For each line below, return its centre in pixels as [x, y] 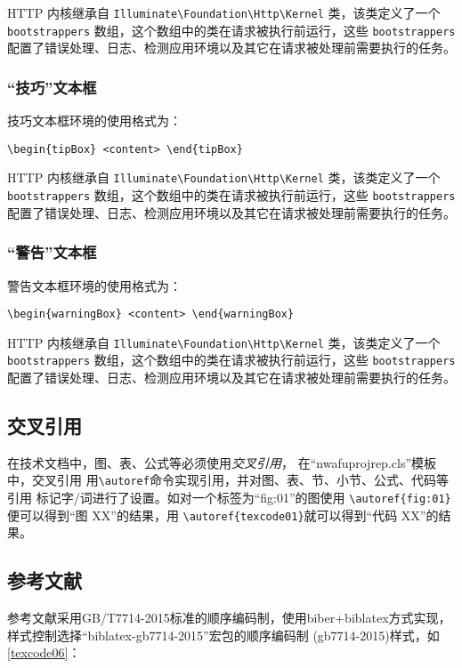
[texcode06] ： [44, 652]
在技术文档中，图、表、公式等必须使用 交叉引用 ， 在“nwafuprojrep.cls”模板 [222, 462]
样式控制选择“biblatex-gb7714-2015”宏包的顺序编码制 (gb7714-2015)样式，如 [223, 635]
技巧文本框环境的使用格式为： [94, 121]
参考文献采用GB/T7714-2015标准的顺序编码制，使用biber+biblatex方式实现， [229, 618]
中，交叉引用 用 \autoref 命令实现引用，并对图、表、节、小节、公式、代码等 [228, 480]
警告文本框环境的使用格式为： [94, 285]
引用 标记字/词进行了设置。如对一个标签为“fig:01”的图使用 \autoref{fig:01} [229, 498]
